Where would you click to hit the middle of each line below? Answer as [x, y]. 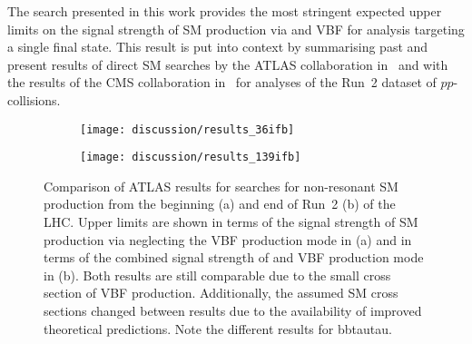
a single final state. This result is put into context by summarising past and [218, 47]
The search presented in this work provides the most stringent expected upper [225, 11]
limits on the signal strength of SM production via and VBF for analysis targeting [236, 29]
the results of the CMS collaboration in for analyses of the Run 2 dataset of [222, 82]
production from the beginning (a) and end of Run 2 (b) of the [220, 204]
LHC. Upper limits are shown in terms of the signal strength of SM [231, 222]
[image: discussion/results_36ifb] [187, 129]
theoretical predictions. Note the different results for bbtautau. [218, 328]
